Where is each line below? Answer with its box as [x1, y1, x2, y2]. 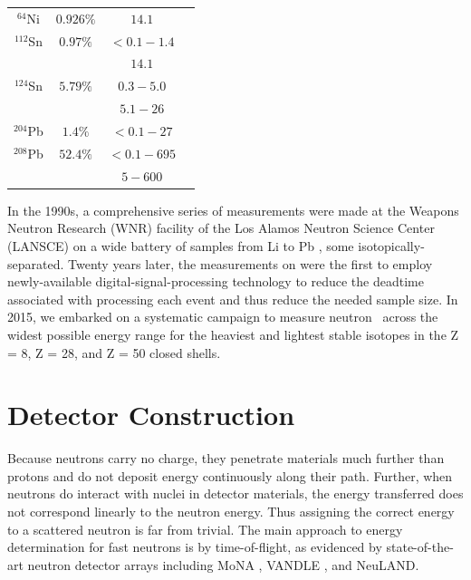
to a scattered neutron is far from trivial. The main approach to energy [7, 519, 403, 538]
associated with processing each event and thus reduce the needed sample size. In [7, 289, 458, 308]
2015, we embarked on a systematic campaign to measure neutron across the [7, 307, 438, 326]
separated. [7, 254, 64, 273]
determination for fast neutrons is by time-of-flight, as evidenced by [7, 537, 382, 556]
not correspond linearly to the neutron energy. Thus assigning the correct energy [7, 502, 455, 520]
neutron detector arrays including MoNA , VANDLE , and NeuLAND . [27, 555, 419, 574]
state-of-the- [386, 537, 454, 556]
